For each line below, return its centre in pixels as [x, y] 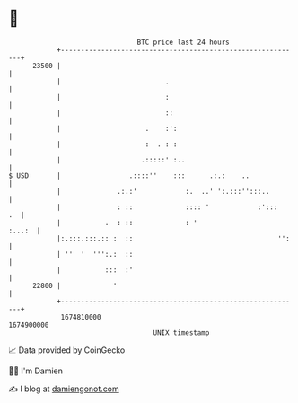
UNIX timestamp [181, 333]
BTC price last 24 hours [183, 42]
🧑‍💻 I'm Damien [36, 371]
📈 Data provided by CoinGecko [67, 350]
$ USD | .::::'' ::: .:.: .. [129, 175]
